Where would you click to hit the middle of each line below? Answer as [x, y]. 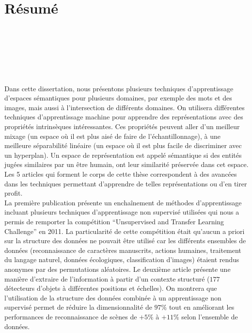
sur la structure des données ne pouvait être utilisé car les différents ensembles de [125, 241]
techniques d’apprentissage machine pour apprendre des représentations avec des [124, 117]
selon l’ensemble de [210, 316]
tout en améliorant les [202, 307]
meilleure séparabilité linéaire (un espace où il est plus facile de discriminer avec [123, 145]
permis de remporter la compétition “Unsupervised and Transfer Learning [114, 221]
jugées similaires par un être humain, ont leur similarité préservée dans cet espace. [126, 164]
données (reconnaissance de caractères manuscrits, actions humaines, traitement [123, 250]
